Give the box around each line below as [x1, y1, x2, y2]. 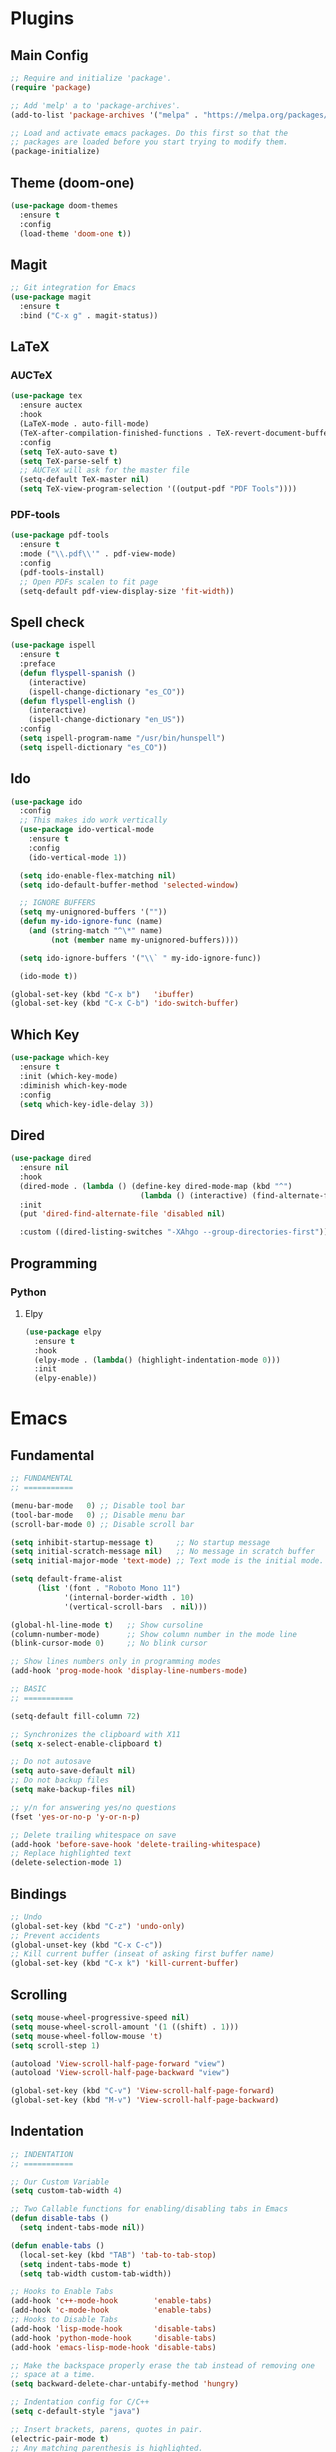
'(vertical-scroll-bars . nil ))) [63, 1602, 208, 1612]
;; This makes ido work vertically [19, 815, 168, 826]
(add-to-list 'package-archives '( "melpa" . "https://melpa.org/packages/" [10, 110, 333, 120]
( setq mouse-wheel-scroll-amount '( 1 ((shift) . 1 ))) [10, 2022, 240, 2032]
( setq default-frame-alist [10, 1574, 123, 1584]
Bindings [10, 1885, 67, 1902]
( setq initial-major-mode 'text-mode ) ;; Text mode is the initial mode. [10, 1556, 325, 1566]
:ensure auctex [19, 400, 83, 411]
